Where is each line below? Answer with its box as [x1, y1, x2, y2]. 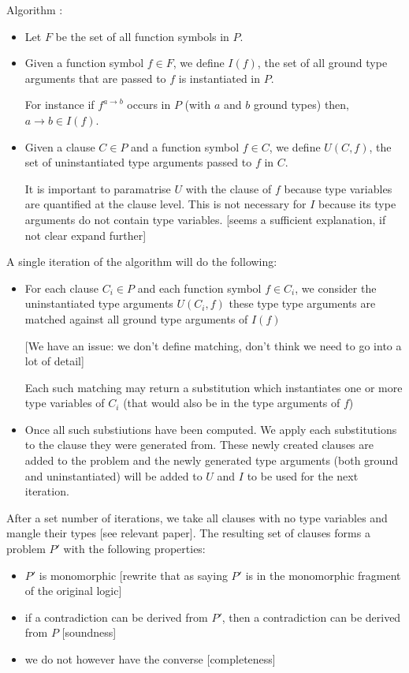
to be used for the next [247, 467, 359, 484]
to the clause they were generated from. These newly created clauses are [24, 436, 374, 453]
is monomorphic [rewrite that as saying [39, 566, 228, 583]
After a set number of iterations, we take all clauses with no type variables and [6, 509, 388, 525]
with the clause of [185, 180, 272, 196]
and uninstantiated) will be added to [24, 467, 203, 484]
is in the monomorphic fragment [245, 566, 401, 583]
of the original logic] [24, 582, 122, 599]
